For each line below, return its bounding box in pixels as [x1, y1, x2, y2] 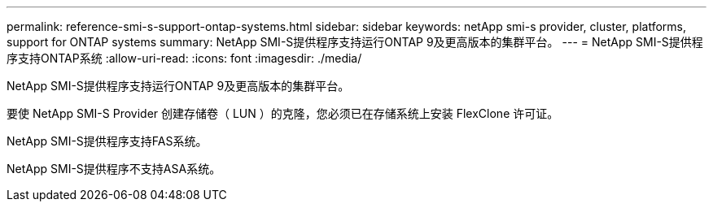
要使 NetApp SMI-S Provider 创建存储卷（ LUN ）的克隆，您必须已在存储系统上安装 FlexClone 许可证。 [7, 106, 559, 120]
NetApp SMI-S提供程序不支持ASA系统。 [7, 162, 221, 175]
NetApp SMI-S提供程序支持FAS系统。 [7, 134, 208, 148]
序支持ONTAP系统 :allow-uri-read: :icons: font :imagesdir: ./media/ [7, 51, 362, 65]
